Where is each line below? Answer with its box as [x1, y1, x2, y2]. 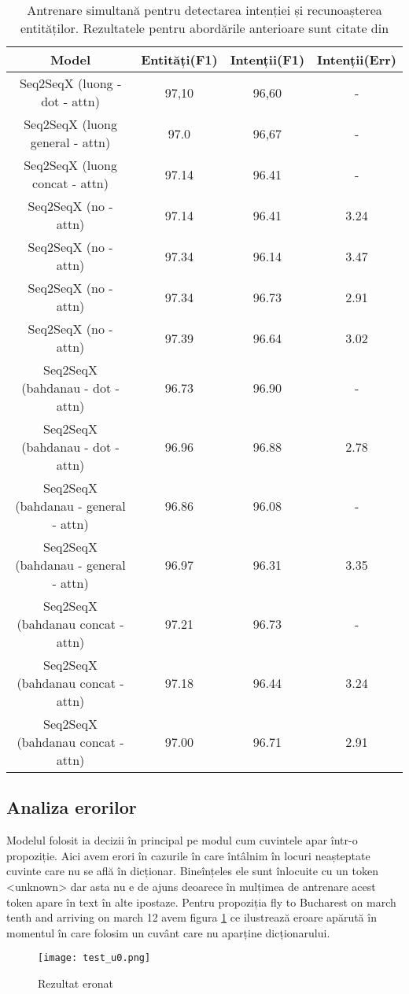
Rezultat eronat [38, 975, 113, 992]
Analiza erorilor [6, 795, 137, 819]
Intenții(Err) [317, 50, 396, 68]
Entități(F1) [141, 50, 218, 68]
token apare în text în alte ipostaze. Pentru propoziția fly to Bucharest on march [6, 893, 396, 910]
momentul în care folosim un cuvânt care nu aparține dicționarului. [6, 924, 330, 940]
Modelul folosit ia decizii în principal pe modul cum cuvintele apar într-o [6, 832, 358, 848]
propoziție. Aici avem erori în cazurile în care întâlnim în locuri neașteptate [6, 847, 370, 863]
